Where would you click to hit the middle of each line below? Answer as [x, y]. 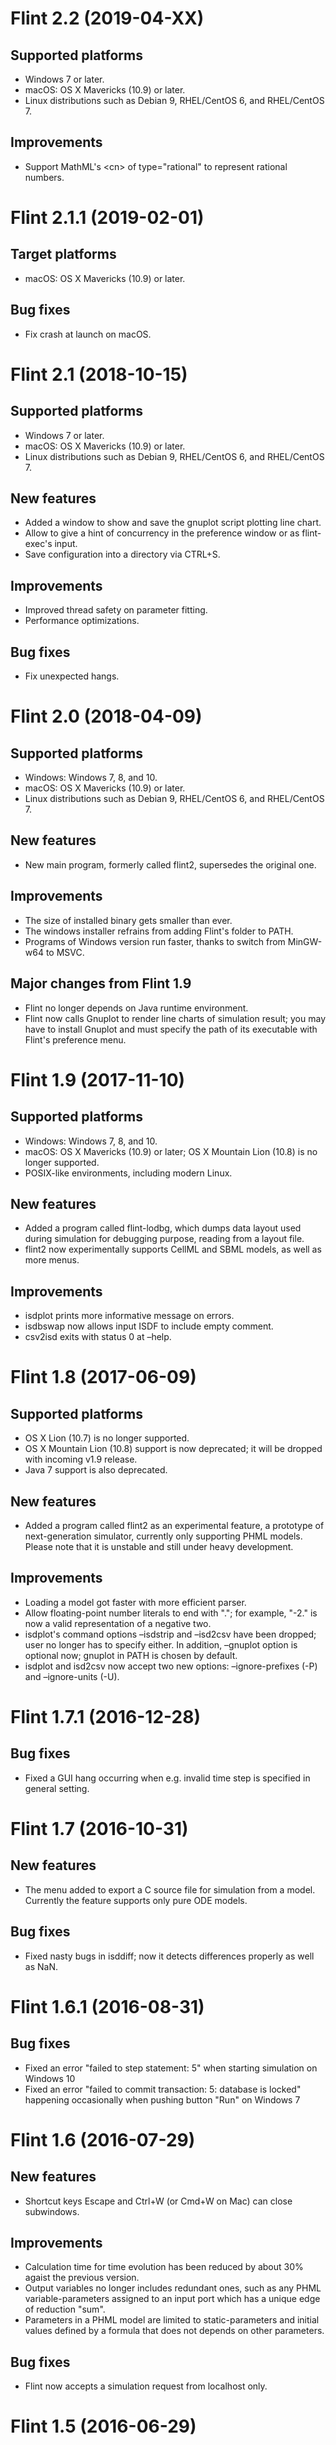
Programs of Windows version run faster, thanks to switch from [155, 941]
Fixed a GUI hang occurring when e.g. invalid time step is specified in [167, 1778]
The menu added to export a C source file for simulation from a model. [170, 1889]
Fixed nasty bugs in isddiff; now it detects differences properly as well [169, 1956]
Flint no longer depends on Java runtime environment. [136, 1008]
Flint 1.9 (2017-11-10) [98, 1079]
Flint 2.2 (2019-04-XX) [107, 18]
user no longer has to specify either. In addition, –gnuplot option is [161, 1644]
